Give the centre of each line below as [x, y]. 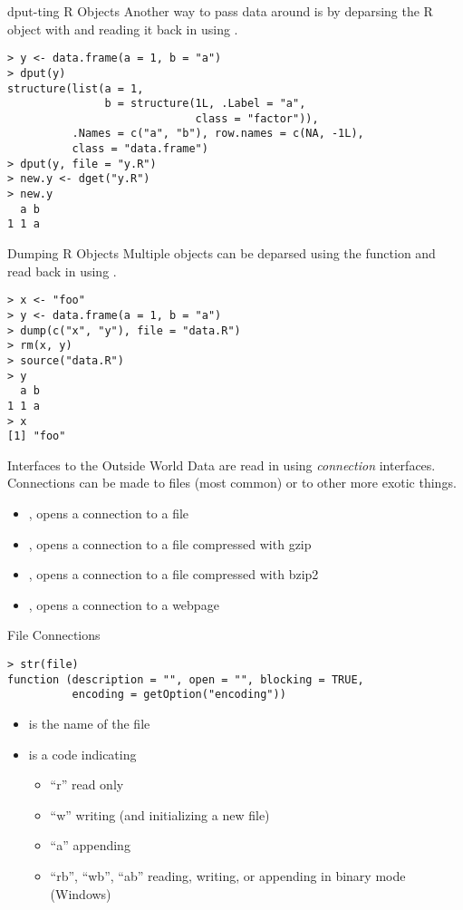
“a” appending [90, 845]
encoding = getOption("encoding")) [179, 695]
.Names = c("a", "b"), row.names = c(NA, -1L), [218, 134]
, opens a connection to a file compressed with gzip [170, 543]
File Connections [54, 635]
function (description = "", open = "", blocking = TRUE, [186, 679]
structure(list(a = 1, [76, 88]
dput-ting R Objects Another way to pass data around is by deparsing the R [220, 11]
